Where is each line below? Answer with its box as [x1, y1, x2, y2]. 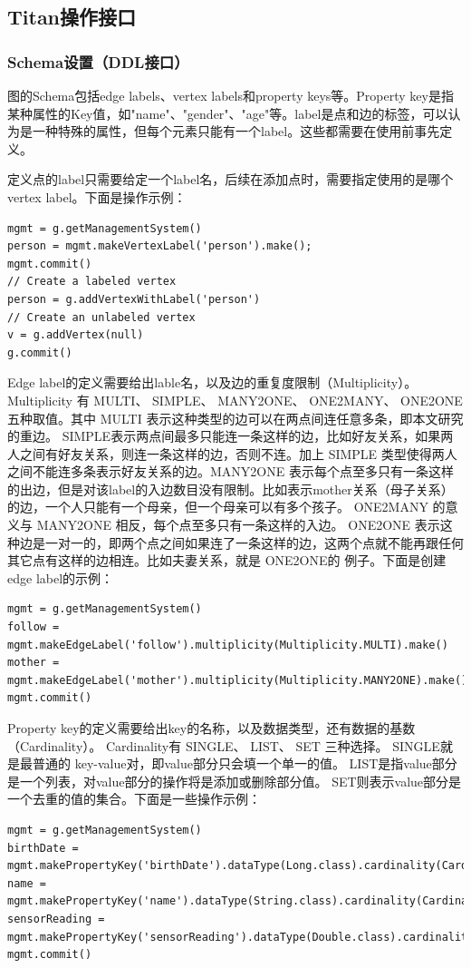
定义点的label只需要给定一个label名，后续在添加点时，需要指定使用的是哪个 [7, 170, 454, 189]
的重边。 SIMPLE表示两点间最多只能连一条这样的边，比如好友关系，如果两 [7, 426, 454, 445]
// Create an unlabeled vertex [7, 310, 196, 324]
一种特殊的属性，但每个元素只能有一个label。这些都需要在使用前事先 [32, 122, 440, 141]
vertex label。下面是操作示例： [7, 187, 187, 206]
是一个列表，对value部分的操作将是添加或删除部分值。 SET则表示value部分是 [7, 771, 462, 790]
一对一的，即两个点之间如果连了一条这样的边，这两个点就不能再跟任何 [44, 533, 464, 552]
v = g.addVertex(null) [7, 328, 144, 342]
